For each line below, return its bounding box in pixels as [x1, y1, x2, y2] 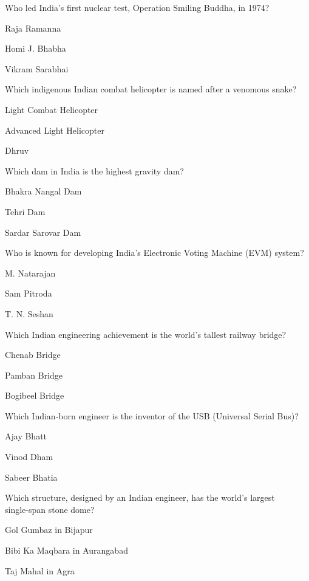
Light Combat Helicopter [5, 103, 98, 115]
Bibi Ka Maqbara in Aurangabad [5, 544, 128, 557]
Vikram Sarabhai [5, 62, 69, 75]
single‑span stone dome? [5, 503, 95, 515]
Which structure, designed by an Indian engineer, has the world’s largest [5, 491, 275, 504]
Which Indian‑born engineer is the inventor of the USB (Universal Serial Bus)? [5, 409, 299, 422]
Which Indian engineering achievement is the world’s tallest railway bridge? [5, 328, 287, 340]
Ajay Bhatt [5, 430, 47, 442]
